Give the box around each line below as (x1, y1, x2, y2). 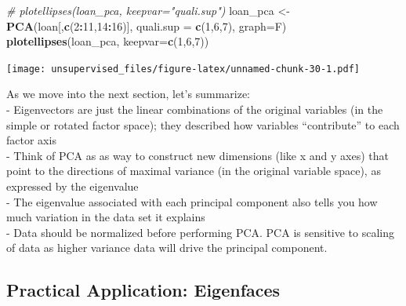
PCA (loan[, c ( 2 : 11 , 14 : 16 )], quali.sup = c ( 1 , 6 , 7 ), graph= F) (6, 17, 287, 34)
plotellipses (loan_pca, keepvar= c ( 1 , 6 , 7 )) (6, 33, 209, 49)
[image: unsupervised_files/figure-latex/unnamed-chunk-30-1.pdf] (6, 63, 361, 75)
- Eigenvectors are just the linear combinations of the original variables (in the (6, 101, 383, 118)
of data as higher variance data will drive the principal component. (6, 239, 328, 256)
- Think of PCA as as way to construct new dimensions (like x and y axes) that (6, 147, 389, 163)
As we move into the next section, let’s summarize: (6, 86, 250, 102)
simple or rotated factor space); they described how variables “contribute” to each (6, 116, 400, 133)
